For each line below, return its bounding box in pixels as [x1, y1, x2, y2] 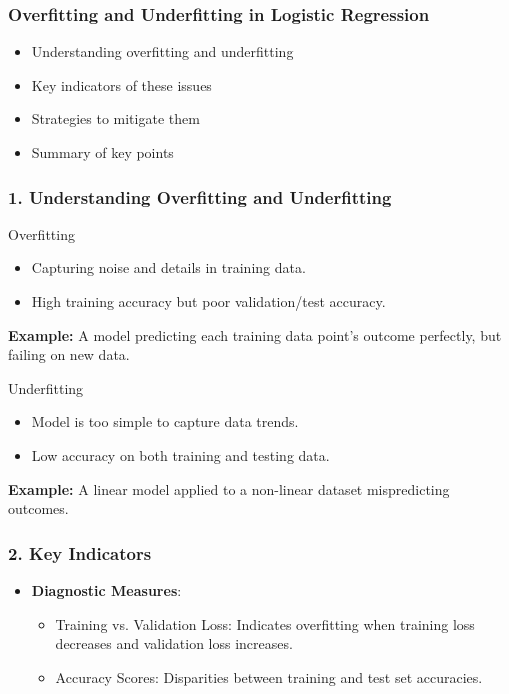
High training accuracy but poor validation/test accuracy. [31, 291, 386, 311]
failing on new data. [8, 344, 130, 365]
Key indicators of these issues [31, 74, 212, 95]
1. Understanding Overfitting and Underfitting [8, 184, 392, 209]
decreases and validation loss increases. [55, 633, 293, 654]
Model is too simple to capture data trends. [31, 411, 299, 432]
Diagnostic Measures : [31, 579, 182, 600]
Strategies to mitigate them [31, 108, 200, 129]
